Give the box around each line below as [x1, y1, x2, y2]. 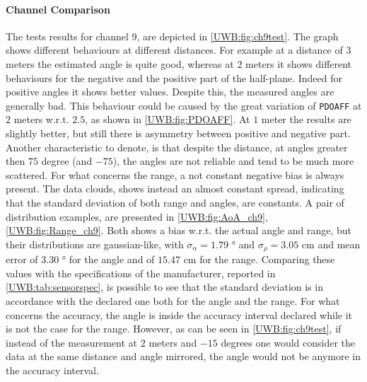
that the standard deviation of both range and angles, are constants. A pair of [6, 195, 344, 209]
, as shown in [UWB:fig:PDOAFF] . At [85, 112, 250, 127]
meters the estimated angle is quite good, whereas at [6, 56, 234, 71]
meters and [148, 335, 197, 349]
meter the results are [261, 112, 351, 127]
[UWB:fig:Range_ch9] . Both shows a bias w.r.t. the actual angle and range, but [6, 223, 351, 238]
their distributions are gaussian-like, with [6, 236, 184, 251]
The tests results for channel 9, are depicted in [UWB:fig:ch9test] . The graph [6, 28, 339, 43]
